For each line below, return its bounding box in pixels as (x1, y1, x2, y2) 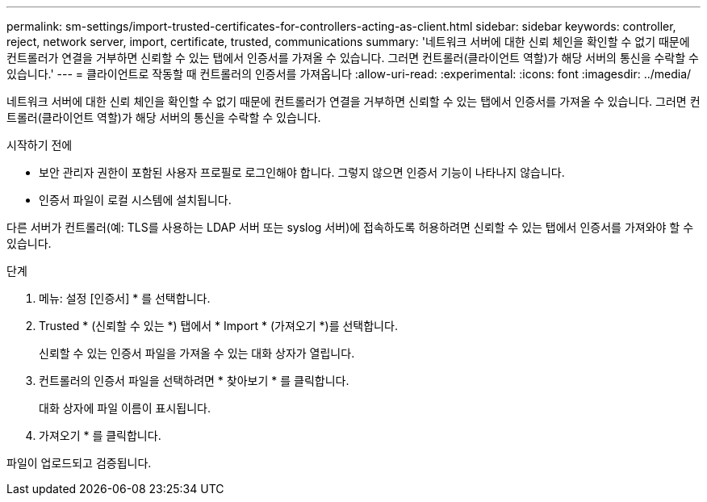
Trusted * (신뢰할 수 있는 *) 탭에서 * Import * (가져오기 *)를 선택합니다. (39, 319, 398, 333)
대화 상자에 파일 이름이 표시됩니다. (39, 401, 211, 415)
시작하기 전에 (6, 138, 73, 152)
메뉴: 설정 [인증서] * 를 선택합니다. (39, 291, 211, 305)
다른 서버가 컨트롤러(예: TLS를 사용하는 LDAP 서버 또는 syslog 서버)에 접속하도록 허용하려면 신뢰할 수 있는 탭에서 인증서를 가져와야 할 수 (6, 220, 694, 234)
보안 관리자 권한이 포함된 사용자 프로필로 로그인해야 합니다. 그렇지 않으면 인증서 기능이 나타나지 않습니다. (39, 165, 565, 179)
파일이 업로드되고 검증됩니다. (6, 456, 152, 470)
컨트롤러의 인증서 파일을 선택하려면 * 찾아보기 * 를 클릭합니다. (39, 374, 349, 387)
